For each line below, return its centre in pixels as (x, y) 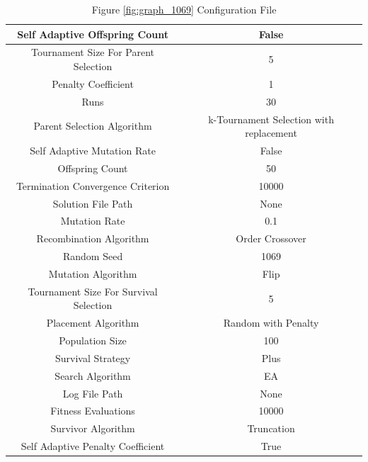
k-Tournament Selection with (271, 119)
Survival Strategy (93, 357)
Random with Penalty (271, 323)
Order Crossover (271, 238)
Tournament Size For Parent (93, 52)
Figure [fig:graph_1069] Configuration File (184, 9)
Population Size (93, 340)
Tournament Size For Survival (93, 291)
